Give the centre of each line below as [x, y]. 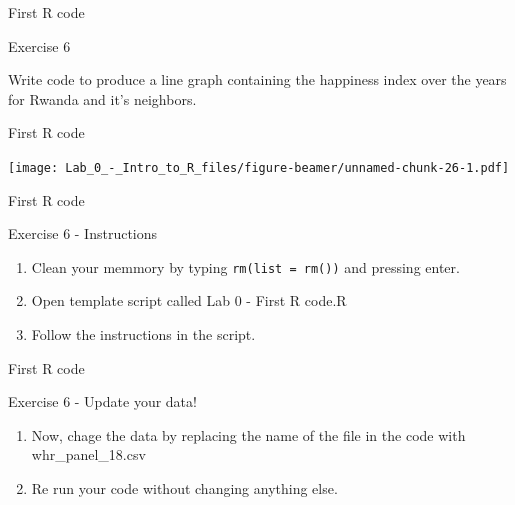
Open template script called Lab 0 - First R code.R [189, 300]
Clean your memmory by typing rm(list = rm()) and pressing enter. [245, 266]
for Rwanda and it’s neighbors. [102, 98]
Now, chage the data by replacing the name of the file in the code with [248, 434]
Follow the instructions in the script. [143, 334]
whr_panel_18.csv [88, 454]
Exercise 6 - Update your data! [102, 401]
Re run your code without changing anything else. [184, 488]
